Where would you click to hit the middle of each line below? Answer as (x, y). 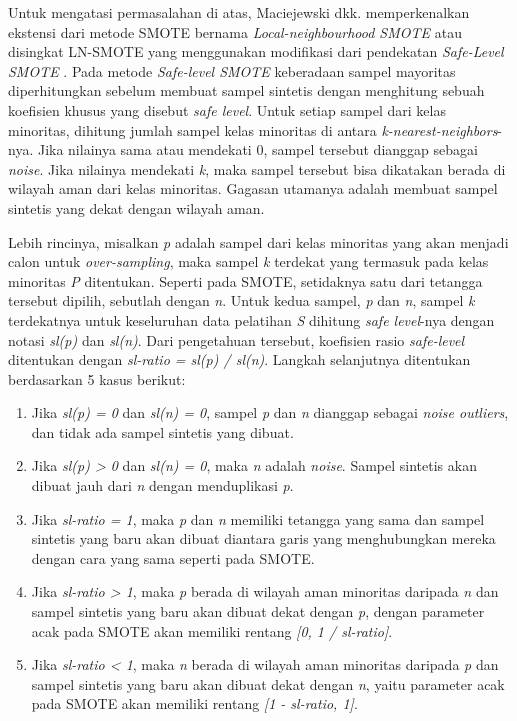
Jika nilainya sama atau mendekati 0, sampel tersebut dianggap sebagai (257, 149)
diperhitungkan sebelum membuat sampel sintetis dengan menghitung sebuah (246, 90)
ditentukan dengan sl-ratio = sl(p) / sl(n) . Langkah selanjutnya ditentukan (239, 359)
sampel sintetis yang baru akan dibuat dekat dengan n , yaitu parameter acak (268, 683)
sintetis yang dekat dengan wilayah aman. (136, 207)
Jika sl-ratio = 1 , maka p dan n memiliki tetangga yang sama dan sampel (258, 518)
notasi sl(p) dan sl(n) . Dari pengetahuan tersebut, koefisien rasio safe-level (236, 339)
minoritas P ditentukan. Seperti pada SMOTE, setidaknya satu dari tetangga (245, 280)
